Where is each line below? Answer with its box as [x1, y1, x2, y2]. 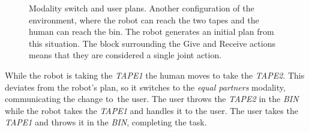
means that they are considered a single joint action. [29, 49, 222, 61]
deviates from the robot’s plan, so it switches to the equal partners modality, [5, 80, 286, 93]
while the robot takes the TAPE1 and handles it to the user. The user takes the [5, 104, 298, 116]
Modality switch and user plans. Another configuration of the [29, 2, 254, 14]
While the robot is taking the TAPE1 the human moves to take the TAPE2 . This [5, 68, 305, 81]
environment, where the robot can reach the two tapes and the [29, 13, 259, 26]
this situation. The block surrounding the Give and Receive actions [29, 37, 275, 49]
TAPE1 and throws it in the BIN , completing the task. [5, 116, 207, 128]
